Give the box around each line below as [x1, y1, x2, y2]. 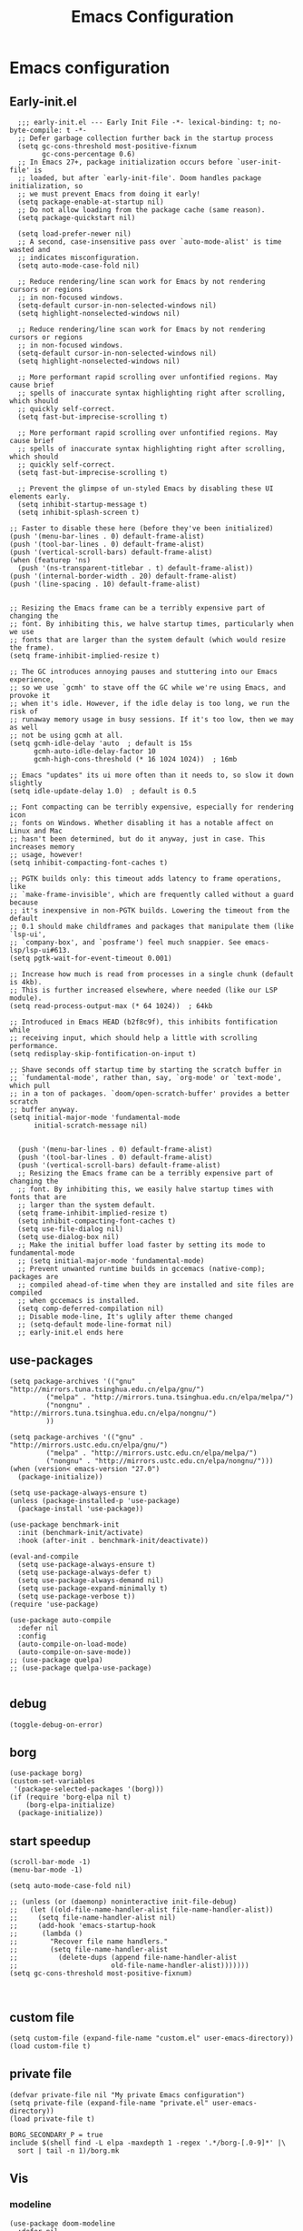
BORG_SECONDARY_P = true [9, 2130, 103, 2139]
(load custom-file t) [9, 2042, 92, 2051]
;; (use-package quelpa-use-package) [9, 1663, 152, 1672]
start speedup [9, 1833, 91, 1849]
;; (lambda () [9, 1929, 83, 1939]
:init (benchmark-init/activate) [17, 1528, 144, 1537]
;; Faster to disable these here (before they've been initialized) [9, 524, 274, 533]
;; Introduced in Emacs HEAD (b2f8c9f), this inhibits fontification [9, 1017, 279, 1026]
